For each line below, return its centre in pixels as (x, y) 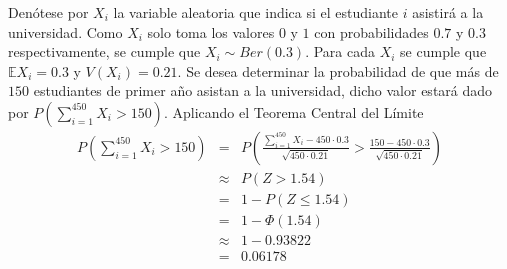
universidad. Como (65, 31)
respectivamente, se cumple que (104, 51)
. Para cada (340, 51)
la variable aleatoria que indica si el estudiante (256, 12)
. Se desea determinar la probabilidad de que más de (338, 70)
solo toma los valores (211, 31)
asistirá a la (448, 12)
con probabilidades (371, 31)
